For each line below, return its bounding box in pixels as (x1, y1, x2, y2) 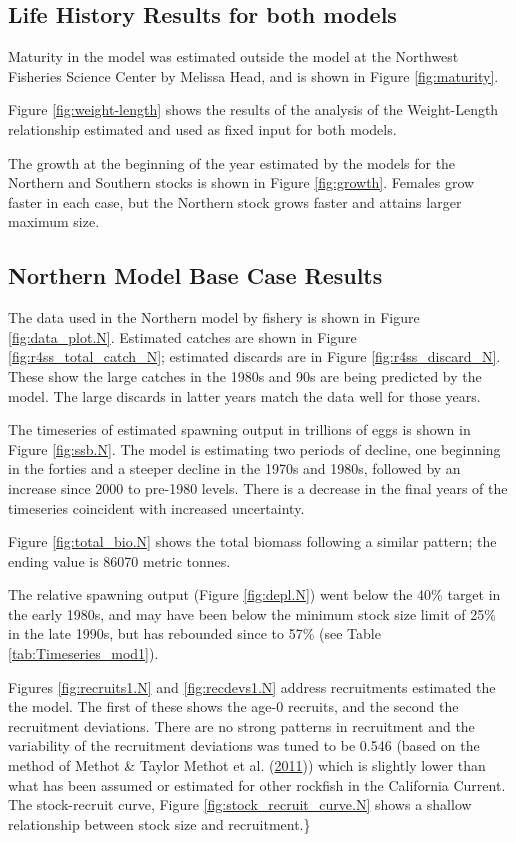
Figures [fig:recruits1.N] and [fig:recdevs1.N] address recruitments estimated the (8, 676, 496, 697)
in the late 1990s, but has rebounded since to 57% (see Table (8, 623, 381, 644)
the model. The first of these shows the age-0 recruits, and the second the (8, 696, 459, 717)
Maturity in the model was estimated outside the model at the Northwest (8, 46, 459, 67)
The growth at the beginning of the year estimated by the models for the (8, 152, 456, 173)
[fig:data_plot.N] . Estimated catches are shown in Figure (8, 326, 357, 347)
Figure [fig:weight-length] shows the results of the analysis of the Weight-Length (8, 99, 499, 120)
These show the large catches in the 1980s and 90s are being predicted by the (8, 365, 482, 386)
